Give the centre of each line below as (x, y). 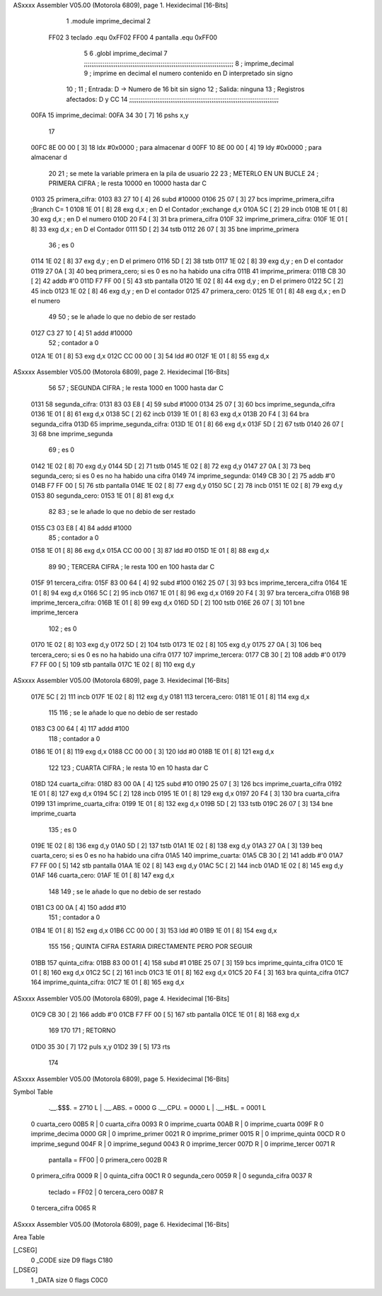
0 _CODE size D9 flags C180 (72, 1260)
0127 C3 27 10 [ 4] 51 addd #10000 (82, 333)
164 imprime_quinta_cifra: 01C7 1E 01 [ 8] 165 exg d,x (108, 982)
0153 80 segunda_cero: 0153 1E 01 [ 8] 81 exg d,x (102, 496)
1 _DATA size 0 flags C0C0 (69, 1280)
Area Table (29, 1237)
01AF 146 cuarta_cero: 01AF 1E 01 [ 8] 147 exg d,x (103, 875)
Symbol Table (33, 1092)
